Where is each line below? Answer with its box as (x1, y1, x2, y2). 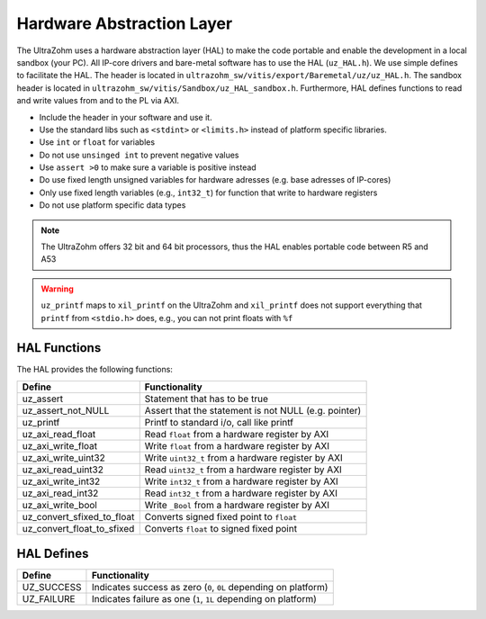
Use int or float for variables (39, 137, 156, 148)
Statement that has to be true (144, 392, 269, 405)
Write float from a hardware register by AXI (144, 439, 330, 452)
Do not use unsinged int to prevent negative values (39, 149, 239, 160)
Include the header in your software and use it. (39, 112, 212, 122)
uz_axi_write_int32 (22, 475, 101, 488)
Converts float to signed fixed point (144, 522, 297, 534)
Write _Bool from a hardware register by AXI (144, 498, 330, 511)
